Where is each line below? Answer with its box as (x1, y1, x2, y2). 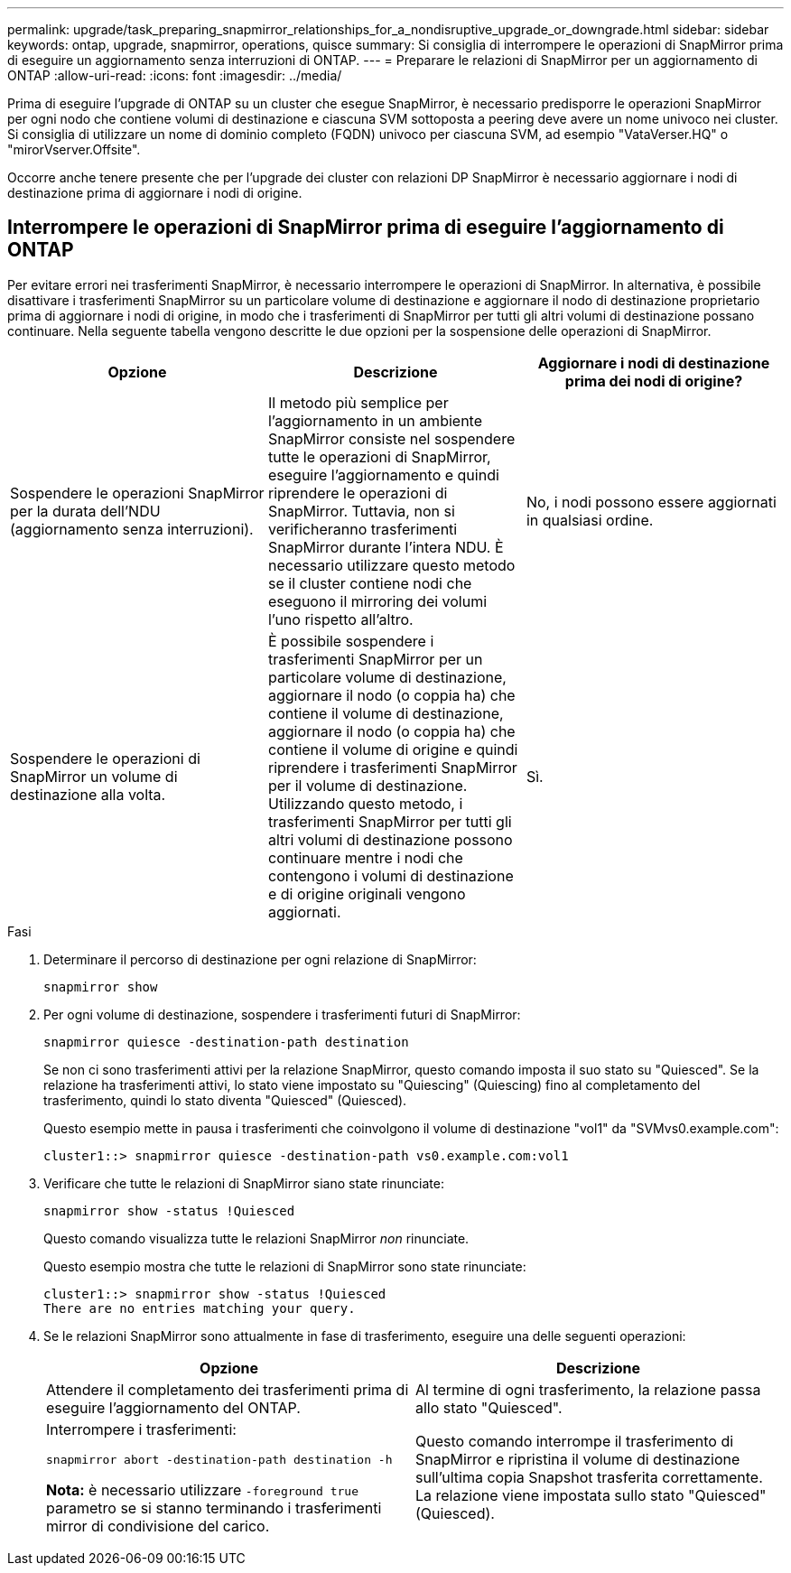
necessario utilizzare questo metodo (267, 555, 516, 574)
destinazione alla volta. (10, 785, 166, 804)
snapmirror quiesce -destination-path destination (43, 1034, 409, 1049)
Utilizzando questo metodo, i (267, 794, 463, 813)
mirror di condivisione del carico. (46, 1516, 270, 1535)
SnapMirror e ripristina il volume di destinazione (415, 1450, 740, 1469)
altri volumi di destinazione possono (267, 830, 513, 849)
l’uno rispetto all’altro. (267, 610, 414, 628)
